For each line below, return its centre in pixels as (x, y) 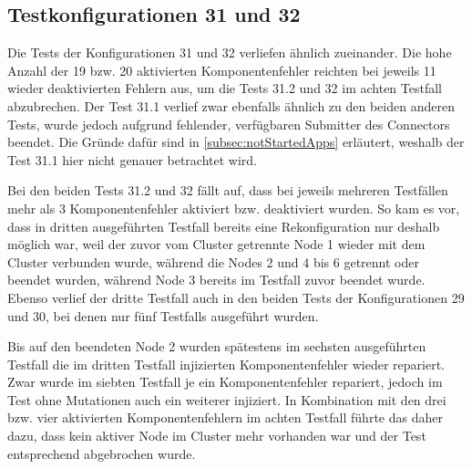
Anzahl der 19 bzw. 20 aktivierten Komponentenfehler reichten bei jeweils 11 (222, 70)
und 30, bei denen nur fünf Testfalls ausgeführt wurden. (163, 315)
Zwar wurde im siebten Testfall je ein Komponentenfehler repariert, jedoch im (225, 382)
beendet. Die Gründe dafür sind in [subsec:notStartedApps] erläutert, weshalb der (236, 142)
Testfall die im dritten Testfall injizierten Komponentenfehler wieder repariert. (226, 364)
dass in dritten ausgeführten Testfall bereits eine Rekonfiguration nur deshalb (224, 226)
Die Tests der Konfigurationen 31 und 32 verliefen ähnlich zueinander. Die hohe (230, 52)
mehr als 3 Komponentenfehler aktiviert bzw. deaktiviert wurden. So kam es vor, (234, 208)
